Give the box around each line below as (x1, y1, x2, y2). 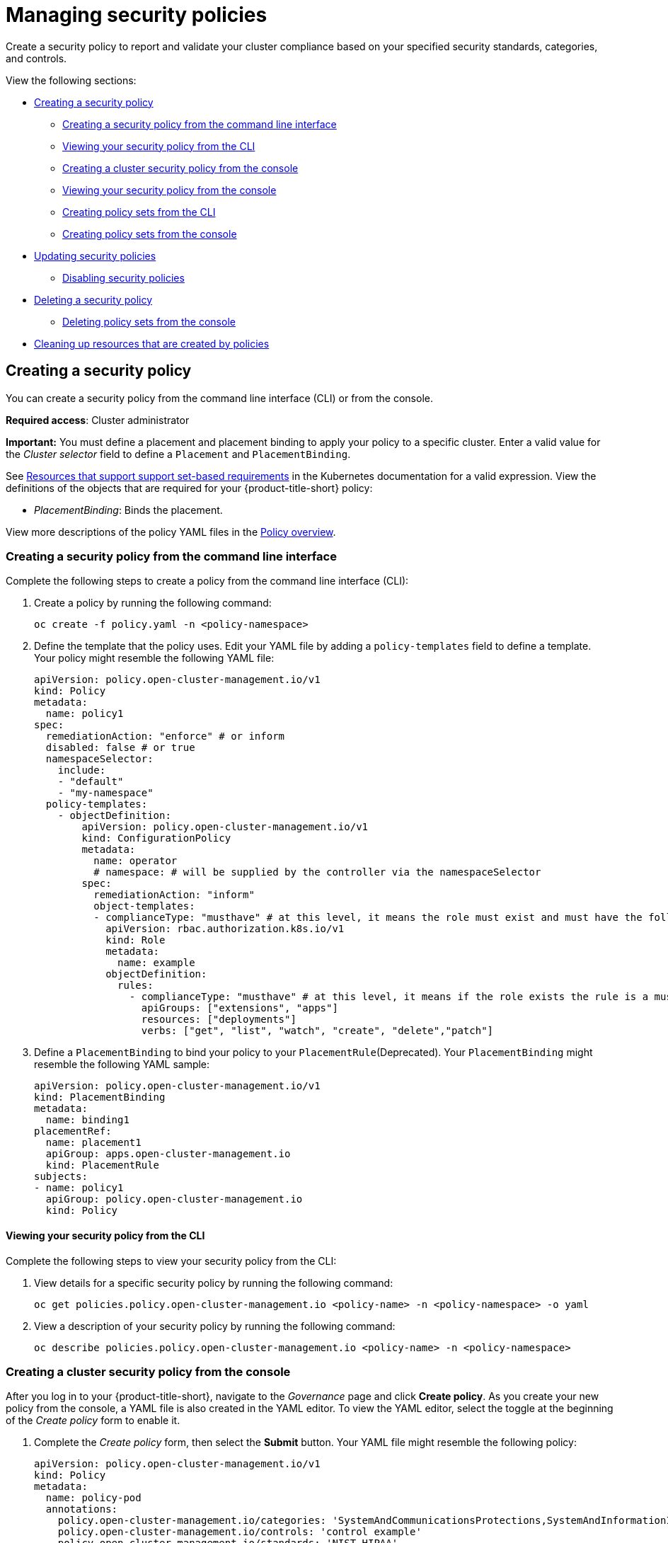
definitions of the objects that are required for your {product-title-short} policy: (6, 481, 373, 494)
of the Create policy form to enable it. (6, 1414, 180, 1427)
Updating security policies (34, 249, 156, 262)
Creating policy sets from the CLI (62, 205, 216, 218)
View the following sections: (6, 74, 137, 86)
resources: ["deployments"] (141, 1014, 296, 1026)
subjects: (34, 1171, 88, 1183)
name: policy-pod (45, 1492, 142, 1504)
